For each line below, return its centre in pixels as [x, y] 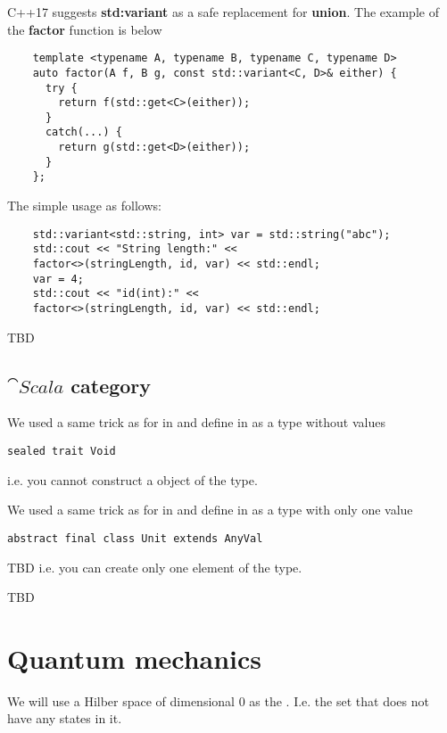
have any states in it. [65, 718]
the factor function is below [85, 29]
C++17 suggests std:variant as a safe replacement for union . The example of [223, 12]
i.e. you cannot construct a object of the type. [132, 479]
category [111, 385]
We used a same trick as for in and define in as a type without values [196, 422]
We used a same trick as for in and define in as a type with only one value [210, 510]
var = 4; [58, 279]
